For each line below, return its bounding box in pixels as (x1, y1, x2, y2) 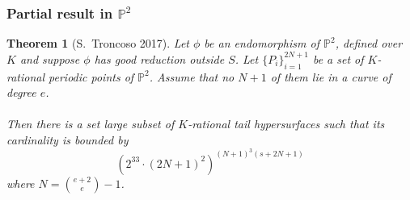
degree (6, 84, 36, 101)
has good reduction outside (94, 50, 225, 67)
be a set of (312, 50, 364, 67)
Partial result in (6, 2, 113, 23)
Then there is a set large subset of (6, 115, 175, 132)
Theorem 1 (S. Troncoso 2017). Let (6, 35, 189, 52)
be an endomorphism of (204, 35, 319, 52)
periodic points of (49, 68, 134, 85)
